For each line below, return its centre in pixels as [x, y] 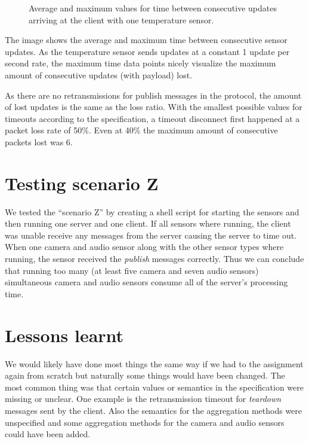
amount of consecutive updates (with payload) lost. [99, 74]
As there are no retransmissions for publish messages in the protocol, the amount [153, 95]
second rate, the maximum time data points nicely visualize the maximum [140, 63]
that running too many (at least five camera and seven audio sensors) [132, 270]
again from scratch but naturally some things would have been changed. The [145, 375]
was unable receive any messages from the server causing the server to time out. [151, 235]
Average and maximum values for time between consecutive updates [153, 8]
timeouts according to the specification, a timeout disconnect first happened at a [152, 118]
